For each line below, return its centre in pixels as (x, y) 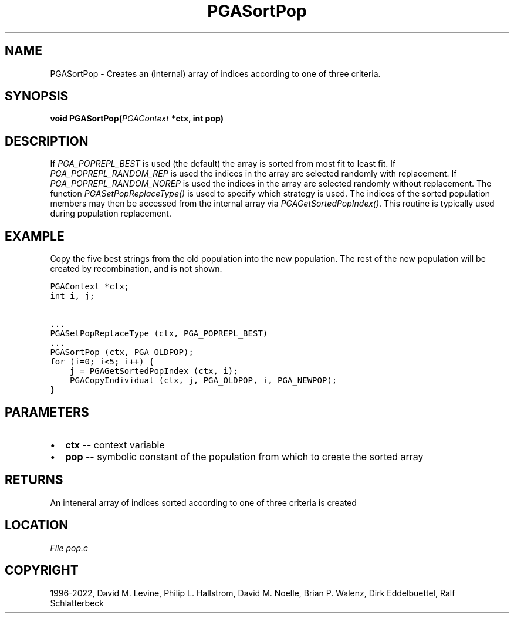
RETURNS (34, 480)
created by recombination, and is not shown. (136, 269)
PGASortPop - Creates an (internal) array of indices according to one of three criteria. (215, 73)
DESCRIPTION (47, 141)
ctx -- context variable (115, 445)
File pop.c (69, 548)
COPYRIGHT (42, 570)
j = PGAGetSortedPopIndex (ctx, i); (154, 371)
